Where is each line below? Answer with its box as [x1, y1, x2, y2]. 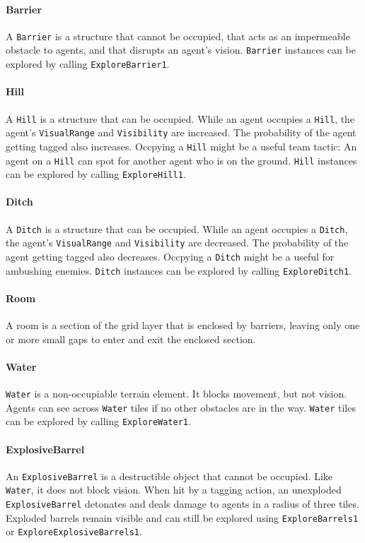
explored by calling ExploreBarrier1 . [6, 56, 170, 71]
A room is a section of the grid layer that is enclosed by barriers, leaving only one [6, 318, 360, 333]
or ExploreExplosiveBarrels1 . [6, 524, 142, 539]
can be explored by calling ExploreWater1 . [6, 414, 191, 429]
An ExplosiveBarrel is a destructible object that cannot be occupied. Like [6, 468, 333, 483]
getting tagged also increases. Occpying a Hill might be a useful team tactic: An [6, 138, 357, 153]
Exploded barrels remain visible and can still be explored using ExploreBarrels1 [6, 510, 359, 525]
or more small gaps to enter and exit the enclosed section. [6, 331, 256, 346]
